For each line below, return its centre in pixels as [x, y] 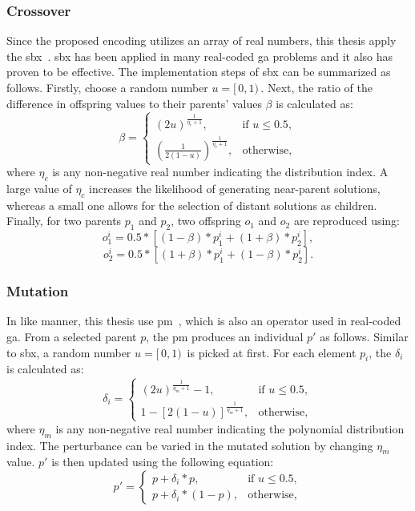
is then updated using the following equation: [163, 462]
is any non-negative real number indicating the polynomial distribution [230, 428]
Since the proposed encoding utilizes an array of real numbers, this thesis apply [201, 40]
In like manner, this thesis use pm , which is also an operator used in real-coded [204, 321]
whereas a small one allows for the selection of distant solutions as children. [192, 205]
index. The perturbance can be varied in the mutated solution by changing [190, 445]
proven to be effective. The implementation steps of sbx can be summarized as [199, 72]
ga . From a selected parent [72, 337]
